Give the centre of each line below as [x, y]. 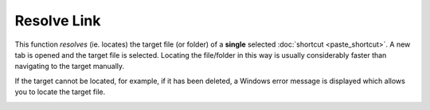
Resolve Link [58, 21]
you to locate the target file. [60, 92]
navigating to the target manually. [70, 66]
